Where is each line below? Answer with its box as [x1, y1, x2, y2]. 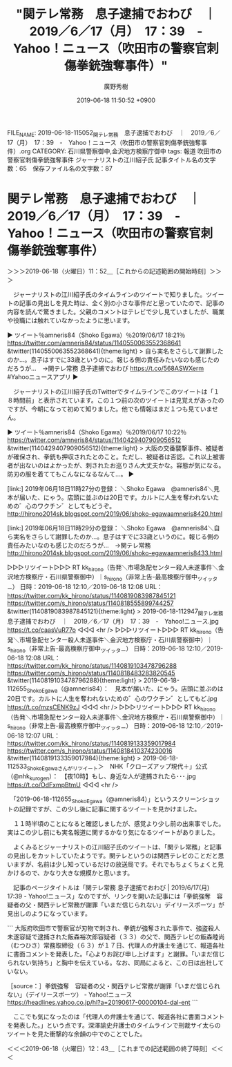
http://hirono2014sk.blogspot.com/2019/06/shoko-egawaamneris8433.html [7, 548, 223, 557]
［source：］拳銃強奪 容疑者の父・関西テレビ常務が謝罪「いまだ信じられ [7, 982, 221, 990]
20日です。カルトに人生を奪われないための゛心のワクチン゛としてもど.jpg [7, 695, 217, 703]
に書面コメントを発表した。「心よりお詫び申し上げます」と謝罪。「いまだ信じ [7, 950, 225, 959]
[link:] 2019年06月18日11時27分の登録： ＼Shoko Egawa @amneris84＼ [7, 484, 214, 492]
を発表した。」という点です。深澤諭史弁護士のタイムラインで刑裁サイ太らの [7, 1021, 221, 1030]
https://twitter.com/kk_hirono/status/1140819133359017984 [7, 739, 176, 747]
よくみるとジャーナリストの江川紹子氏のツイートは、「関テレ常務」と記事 [12, 843, 222, 852]
